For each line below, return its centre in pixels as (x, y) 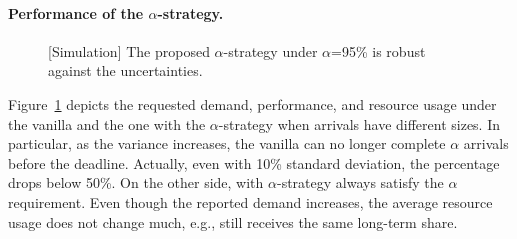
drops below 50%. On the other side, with (136, 182)
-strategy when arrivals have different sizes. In (359, 123)
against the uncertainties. (125, 70)
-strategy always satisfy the (360, 182)
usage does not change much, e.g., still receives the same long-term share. (233, 221)
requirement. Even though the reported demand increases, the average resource (250, 201)
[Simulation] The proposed (129, 50)
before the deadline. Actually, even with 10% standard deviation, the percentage (254, 162)
